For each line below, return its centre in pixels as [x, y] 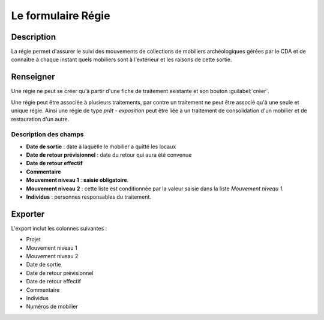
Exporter [28, 214]
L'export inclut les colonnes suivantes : [59, 228]
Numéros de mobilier [52, 307]
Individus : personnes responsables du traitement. [88, 197]
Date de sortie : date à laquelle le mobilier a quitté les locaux [101, 146]
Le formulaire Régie [61, 16]
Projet [34, 240]
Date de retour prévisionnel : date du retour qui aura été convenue [109, 155]
